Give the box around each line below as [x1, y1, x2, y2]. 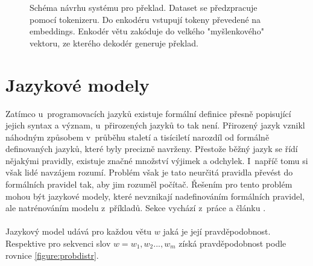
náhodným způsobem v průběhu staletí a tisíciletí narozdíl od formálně [5, 130, 270, 143]
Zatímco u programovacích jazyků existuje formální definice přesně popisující [5, 107, 291, 119]
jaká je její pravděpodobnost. [163, 225, 271, 238]
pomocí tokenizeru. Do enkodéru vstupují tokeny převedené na [30, 13, 261, 25]
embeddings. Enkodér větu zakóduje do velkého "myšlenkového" [30, 25, 264, 37]
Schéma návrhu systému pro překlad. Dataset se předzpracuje [30, 1, 258, 13]
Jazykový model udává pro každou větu [5, 225, 152, 238]
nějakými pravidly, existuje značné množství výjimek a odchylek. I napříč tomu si [5, 154, 308, 166]
